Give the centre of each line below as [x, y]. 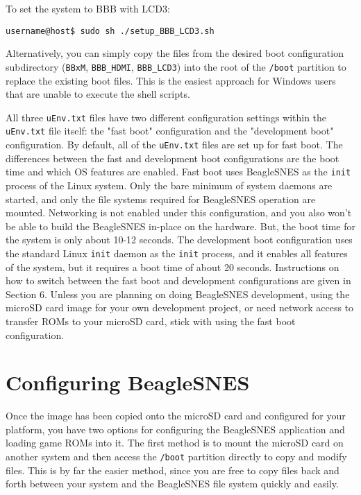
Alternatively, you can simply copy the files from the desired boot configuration [175, 53]
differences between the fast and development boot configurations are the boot [173, 158]
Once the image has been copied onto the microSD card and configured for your [176, 416]
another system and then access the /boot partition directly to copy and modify [176, 456]
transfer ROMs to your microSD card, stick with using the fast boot [151, 321]
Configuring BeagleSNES [128, 382]
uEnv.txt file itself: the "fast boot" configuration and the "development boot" [170, 131]
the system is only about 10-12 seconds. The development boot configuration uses [179, 240]
